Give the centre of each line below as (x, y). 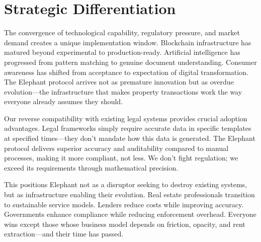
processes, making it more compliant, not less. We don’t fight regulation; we (121, 158)
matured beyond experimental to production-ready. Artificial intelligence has (122, 52)
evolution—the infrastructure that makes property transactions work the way (123, 91)
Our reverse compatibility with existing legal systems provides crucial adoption (126, 118)
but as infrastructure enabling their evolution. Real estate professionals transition (129, 194)
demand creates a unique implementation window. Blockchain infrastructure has (128, 42)
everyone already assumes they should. (64, 101)
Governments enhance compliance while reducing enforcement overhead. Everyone (130, 214)
